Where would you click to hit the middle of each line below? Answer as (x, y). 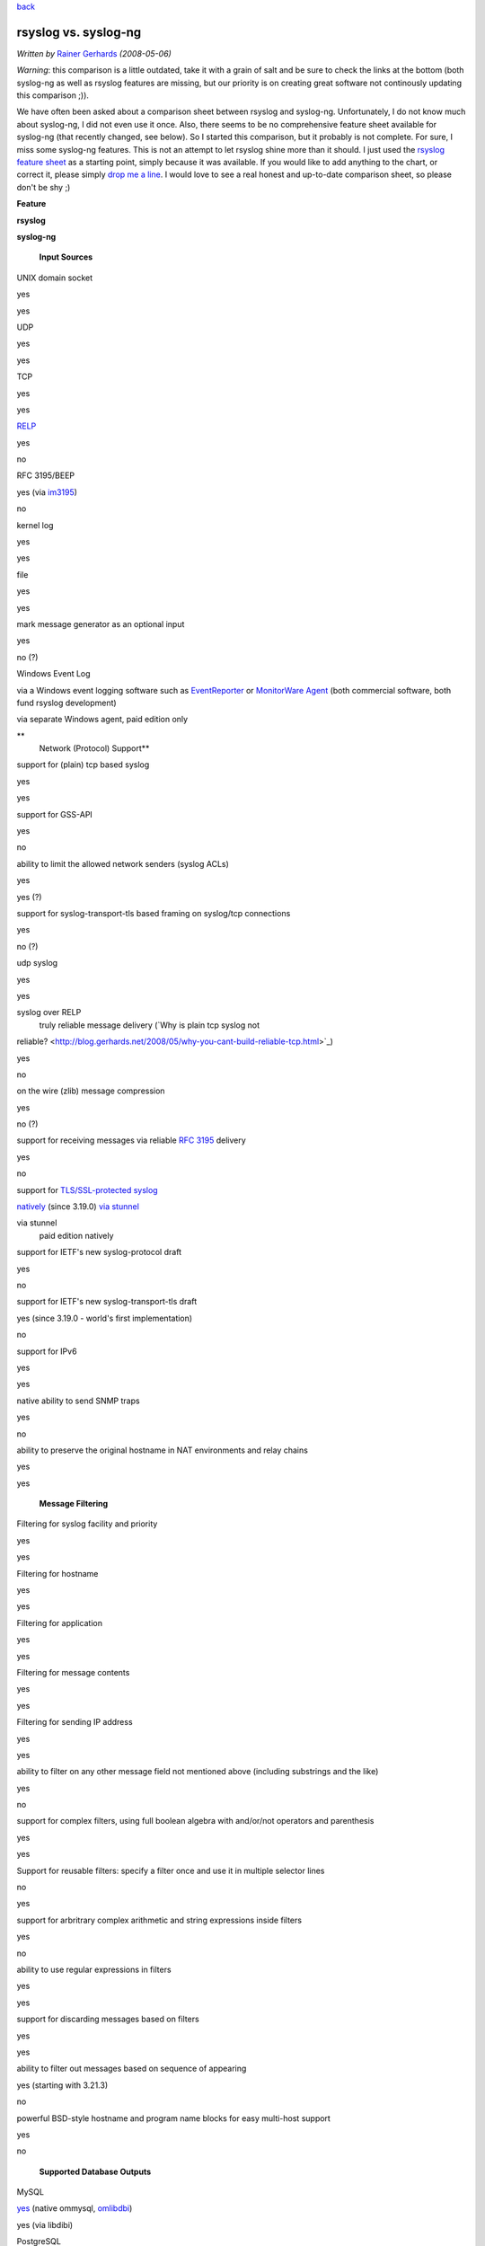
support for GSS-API (55, 814)
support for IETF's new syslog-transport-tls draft (107, 1302)
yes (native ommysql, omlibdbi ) (75, 2208)
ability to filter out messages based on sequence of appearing (132, 2069)
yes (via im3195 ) (47, 492)
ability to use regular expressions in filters (94, 1969)
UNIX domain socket (55, 278)
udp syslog (37, 963)
